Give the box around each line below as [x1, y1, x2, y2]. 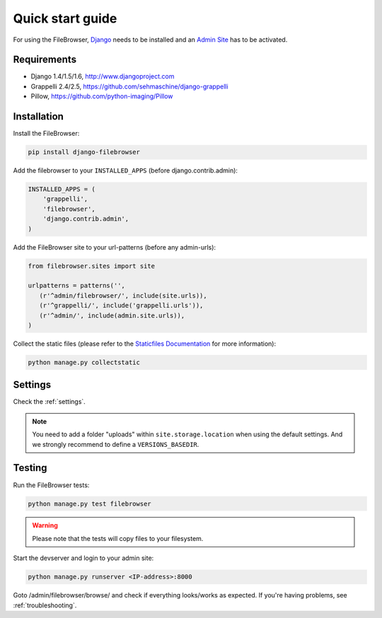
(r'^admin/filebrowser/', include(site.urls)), [39, 291, 208, 300]
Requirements [13, 54, 77, 66]
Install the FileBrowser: [13, 129, 80, 138]
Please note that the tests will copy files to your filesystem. [32, 534, 204, 542]
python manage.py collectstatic [28, 358, 141, 366]
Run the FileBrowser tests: [13, 481, 90, 489]
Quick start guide [13, 11, 117, 26]
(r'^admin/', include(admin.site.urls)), [39, 311, 185, 320]
